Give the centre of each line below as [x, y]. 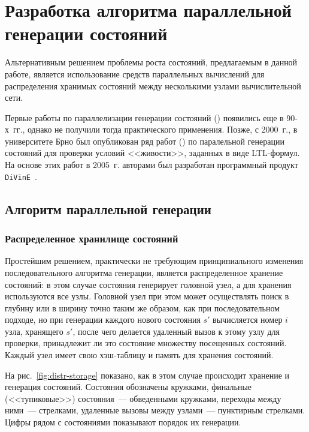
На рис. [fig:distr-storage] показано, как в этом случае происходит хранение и [147, 375]
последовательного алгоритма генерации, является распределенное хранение [144, 272]
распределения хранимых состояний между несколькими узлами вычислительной [153, 85]
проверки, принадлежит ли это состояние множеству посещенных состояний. [146, 343]
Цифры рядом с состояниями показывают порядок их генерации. [123, 422]
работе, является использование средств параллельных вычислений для [135, 73]
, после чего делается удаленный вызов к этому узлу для [176, 331]
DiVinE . [21, 176]
